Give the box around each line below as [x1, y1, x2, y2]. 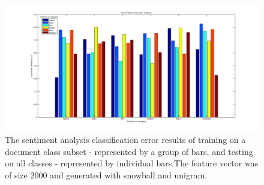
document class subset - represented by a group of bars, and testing [5, 145, 253, 157]
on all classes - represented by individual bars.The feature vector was [5, 157, 259, 169]
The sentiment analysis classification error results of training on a [5, 133, 246, 145]
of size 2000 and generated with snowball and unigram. [5, 168, 208, 181]
